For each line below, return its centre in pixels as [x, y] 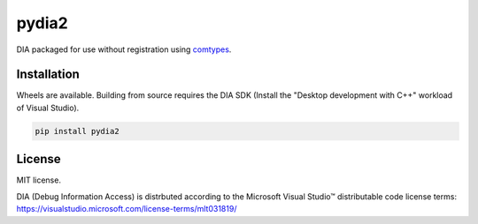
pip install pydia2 [77, 131]
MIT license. [39, 180]
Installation [48, 75]
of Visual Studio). [48, 108]
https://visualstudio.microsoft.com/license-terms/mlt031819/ [127, 209]
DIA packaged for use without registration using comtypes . [124, 49]
